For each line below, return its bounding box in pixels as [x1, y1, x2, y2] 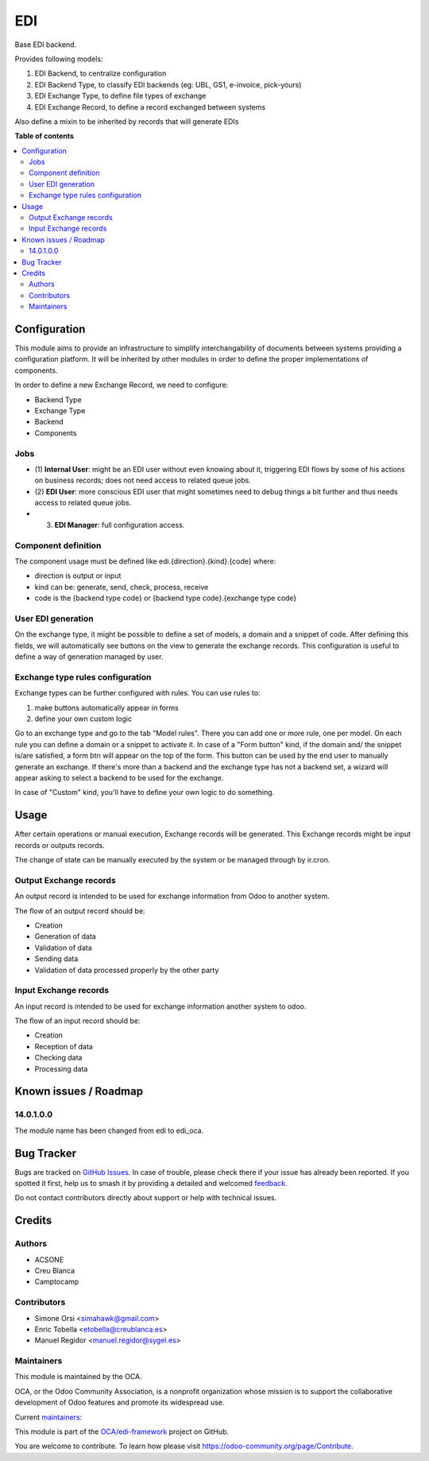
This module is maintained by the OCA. [14, 1372, 142, 1382]
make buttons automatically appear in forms [34, 703, 179, 712]
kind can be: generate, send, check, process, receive [34, 582, 209, 591]
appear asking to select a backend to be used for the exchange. [14, 773, 224, 782]
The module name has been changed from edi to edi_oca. [14, 1126, 204, 1135]
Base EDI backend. [14, 40, 77, 49]
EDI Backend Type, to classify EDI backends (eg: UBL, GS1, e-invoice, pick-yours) [34, 79, 302, 89]
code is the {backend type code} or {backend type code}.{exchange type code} [34, 593, 297, 603]
